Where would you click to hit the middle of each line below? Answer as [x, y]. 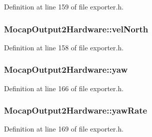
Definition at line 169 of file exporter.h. [64, 129]
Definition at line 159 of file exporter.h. [64, 6]
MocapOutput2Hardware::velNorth [76, 29]
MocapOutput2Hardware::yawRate [76, 110]
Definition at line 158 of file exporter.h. [64, 47]
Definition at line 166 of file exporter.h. [64, 88]
